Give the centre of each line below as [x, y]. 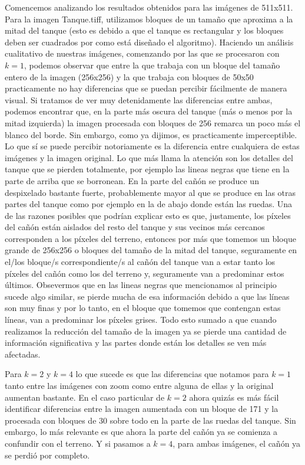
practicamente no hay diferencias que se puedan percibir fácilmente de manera [146, 88]
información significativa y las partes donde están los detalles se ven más [136, 343]
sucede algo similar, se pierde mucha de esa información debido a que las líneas [147, 296]
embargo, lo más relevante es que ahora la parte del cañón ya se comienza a [141, 432]
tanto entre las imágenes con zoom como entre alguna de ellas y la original [139, 385]
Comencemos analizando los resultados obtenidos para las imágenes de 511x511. [149, 7]
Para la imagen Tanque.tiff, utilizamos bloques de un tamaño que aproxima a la [149, 19]
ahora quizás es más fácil [234, 397]
